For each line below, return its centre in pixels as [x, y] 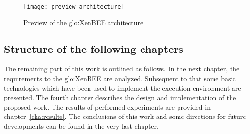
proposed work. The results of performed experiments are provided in [107, 107]
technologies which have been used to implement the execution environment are [123, 88]
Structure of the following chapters [94, 48]
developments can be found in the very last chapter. [81, 126]
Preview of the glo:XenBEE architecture [83, 22]
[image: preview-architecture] [74, 7]
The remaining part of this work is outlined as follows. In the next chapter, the [122, 69]
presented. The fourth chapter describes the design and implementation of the [120, 97]
